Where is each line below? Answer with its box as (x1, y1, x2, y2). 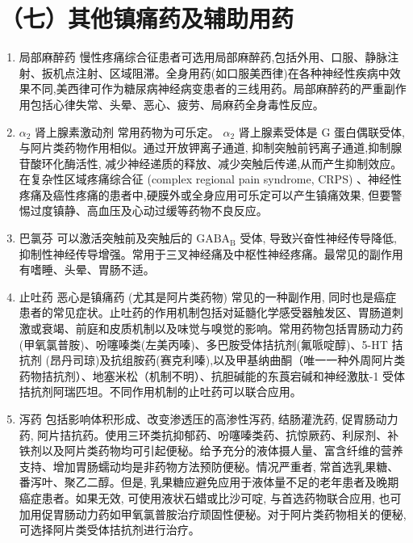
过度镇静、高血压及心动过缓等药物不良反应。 (30, 202, 268, 219)
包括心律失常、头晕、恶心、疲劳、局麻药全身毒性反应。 (30, 95, 324, 112)
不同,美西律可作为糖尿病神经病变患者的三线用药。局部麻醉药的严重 (30, 80, 384, 97)
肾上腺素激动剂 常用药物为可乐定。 (35, 123, 219, 140)
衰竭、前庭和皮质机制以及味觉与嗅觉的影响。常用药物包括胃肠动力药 (41, 320, 403, 337)
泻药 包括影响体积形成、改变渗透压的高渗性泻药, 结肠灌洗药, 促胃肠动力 (19, 410, 398, 427)
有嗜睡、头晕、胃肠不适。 (19, 261, 155, 278)
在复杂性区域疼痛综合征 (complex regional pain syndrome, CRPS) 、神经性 (19, 170, 403, 187)
